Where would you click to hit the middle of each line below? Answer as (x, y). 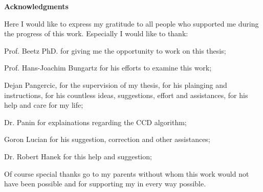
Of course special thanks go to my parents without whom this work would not (127, 173)
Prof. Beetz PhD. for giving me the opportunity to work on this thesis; (115, 50)
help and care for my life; (44, 105)
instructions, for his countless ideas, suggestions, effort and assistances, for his (126, 95)
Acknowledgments (36, 6)
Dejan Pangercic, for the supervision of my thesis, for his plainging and (116, 85)
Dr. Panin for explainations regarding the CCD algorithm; (95, 122)
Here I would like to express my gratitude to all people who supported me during (131, 23)
